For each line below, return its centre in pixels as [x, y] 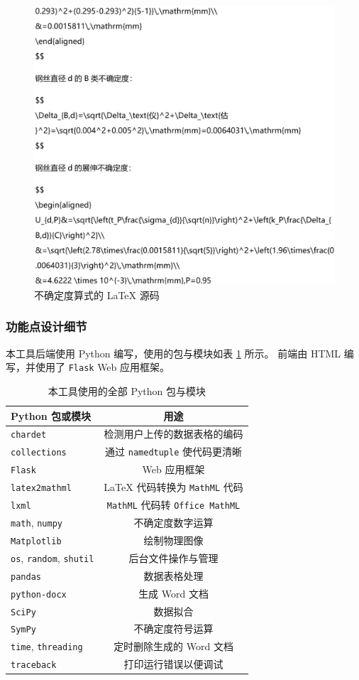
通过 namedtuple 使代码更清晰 [174, 452]
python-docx [39, 594]
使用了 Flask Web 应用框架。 [103, 367]
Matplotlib [36, 541]
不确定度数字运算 [173, 523]
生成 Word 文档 [173, 593]
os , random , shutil [53, 557]
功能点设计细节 [46, 326]
